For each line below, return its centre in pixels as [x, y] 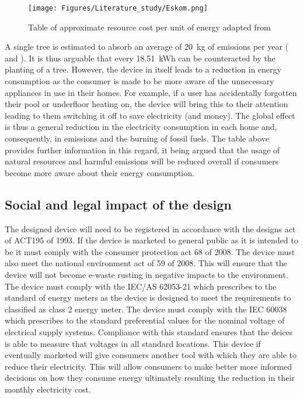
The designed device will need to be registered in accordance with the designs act [150, 228]
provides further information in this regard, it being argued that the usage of [142, 149]
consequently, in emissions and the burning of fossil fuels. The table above [137, 138]
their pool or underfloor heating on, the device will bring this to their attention [147, 104]
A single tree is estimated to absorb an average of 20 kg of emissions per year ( [147, 47]
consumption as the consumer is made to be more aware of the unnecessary [140, 81]
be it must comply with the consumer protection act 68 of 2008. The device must [150, 251]
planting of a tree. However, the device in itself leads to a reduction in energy [143, 69]
